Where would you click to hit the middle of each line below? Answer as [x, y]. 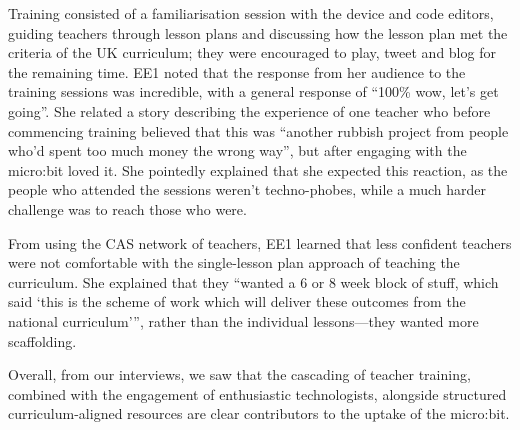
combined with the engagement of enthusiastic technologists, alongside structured [257, 393]
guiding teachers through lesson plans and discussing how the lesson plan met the [258, 32]
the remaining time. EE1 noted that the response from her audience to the [237, 71]
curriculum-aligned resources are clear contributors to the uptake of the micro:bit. [259, 413]
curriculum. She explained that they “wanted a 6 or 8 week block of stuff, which [253, 281]
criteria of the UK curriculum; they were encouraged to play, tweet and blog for [252, 52]
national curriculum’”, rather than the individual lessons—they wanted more [243, 320]
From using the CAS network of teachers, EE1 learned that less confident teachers [260, 242]
